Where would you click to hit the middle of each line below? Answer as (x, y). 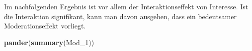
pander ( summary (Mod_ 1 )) (49, 42)
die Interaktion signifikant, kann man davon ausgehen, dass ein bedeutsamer (120, 16)
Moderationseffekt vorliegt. (45, 26)
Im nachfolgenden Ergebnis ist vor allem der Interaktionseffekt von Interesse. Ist (126, 6)
